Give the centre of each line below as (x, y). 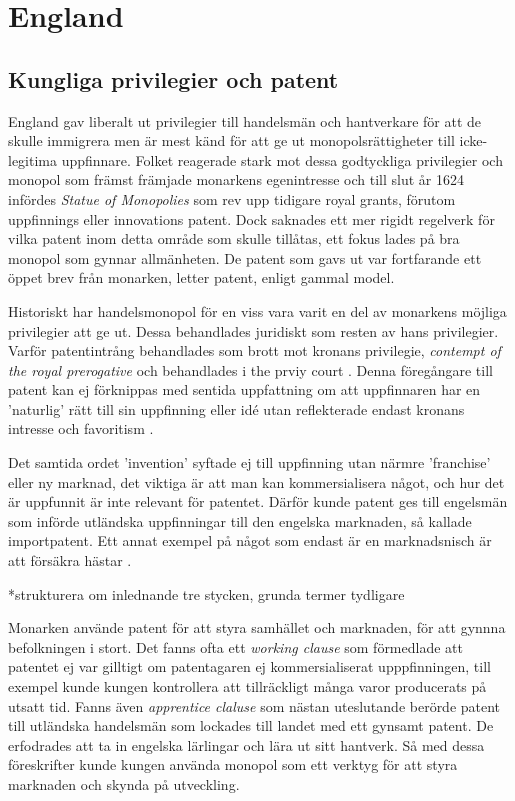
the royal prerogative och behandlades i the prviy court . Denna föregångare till (250, 369)
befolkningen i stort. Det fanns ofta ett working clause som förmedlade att (235, 646)
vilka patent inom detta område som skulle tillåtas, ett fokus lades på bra (234, 238)
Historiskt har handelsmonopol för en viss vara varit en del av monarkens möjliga (257, 310)
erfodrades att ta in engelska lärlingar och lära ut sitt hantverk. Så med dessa (246, 744)
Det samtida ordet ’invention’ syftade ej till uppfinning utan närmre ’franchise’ (249, 462)
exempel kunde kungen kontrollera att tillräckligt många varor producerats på (247, 686)
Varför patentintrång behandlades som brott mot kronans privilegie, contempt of (254, 350)
